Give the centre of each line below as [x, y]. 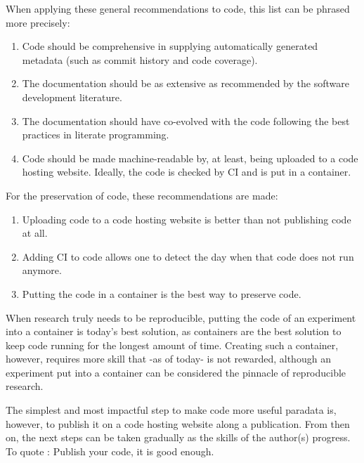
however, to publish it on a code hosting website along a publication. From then [178, 423]
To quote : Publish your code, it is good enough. [110, 451]
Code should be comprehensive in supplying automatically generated [170, 46]
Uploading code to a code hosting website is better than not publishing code [187, 219]
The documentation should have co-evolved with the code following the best [186, 120]
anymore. [42, 270]
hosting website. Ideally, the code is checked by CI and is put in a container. [187, 172]
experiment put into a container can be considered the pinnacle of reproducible [176, 372]
